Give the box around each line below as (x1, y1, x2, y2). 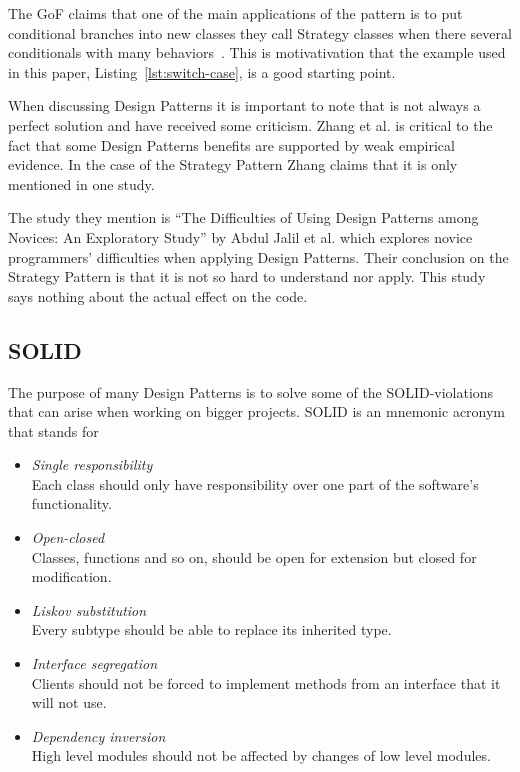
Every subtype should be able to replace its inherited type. (31, 619, 392, 640)
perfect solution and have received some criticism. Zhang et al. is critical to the (8, 114, 493, 135)
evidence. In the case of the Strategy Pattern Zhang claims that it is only (8, 154, 458, 175)
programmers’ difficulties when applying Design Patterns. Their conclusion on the (8, 246, 509, 267)
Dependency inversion (31, 725, 166, 746)
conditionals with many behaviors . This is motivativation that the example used (8, 42, 506, 63)
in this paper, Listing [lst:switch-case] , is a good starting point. (8, 61, 396, 82)
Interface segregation (31, 653, 158, 674)
